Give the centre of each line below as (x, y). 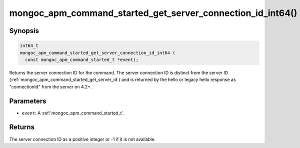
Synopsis (24, 31)
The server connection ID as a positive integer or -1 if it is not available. (82, 139)
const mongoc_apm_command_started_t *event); (82, 59)
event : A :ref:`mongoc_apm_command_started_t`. (73, 113)
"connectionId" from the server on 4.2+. (50, 86)
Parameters (28, 101)
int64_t (29, 46)
